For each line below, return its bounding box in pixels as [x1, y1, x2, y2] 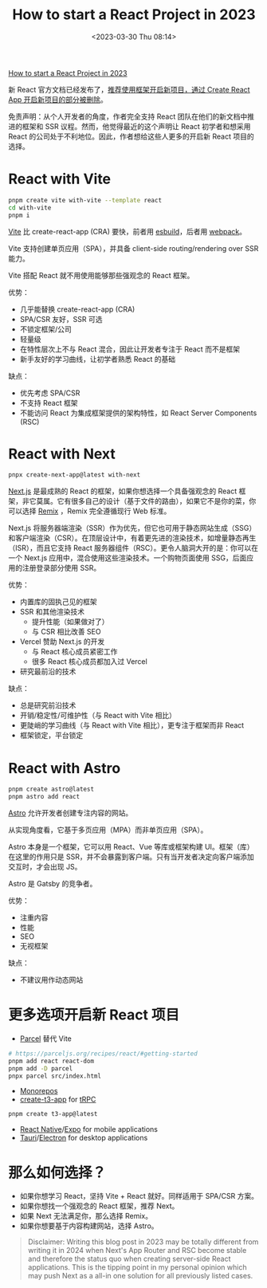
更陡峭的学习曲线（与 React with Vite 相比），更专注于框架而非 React [19, 721, 245, 730]
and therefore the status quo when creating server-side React [27, 1254, 231, 1264]
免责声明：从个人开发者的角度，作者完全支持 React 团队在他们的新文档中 [8, 112, 248, 121]
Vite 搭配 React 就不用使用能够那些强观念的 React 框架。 [8, 270, 194, 280]
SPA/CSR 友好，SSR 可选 [19, 314, 103, 324]
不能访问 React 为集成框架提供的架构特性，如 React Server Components [19, 408, 257, 418]
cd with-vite [8, 203, 52, 212]
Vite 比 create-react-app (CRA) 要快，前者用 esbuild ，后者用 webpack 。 [8, 226, 247, 236]
